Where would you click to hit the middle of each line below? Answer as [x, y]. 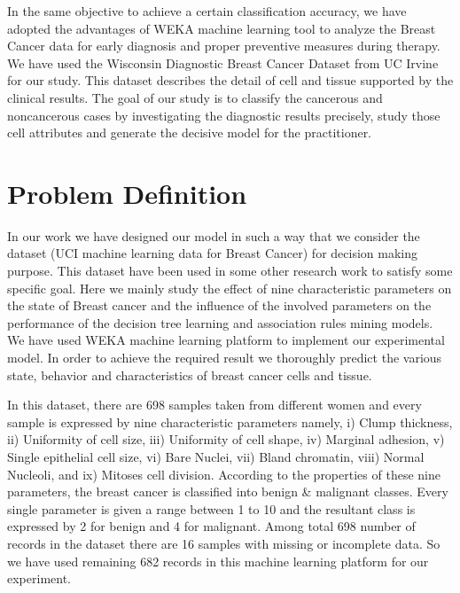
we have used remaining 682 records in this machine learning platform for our [218, 561]
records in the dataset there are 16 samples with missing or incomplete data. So [224, 543]
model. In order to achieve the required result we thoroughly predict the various [225, 358]
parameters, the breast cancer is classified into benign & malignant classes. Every [228, 492]
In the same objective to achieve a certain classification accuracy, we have [207, 11]
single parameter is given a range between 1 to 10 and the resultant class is [211, 508]
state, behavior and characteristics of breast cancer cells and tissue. [190, 375]
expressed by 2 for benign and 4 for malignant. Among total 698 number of [211, 526]
